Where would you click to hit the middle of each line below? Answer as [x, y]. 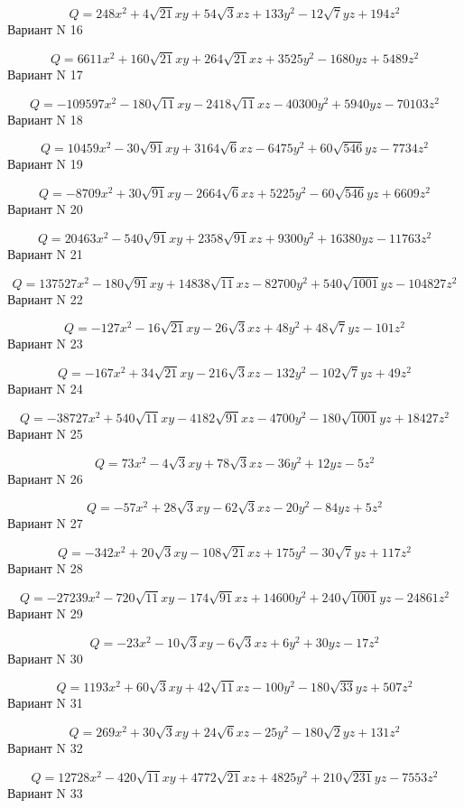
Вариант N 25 [45, 433]
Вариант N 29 [45, 613]
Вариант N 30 [45, 658]
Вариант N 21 [45, 253]
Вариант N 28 [45, 568]
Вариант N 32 [45, 748]
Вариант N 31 [45, 703]
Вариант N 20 [45, 209]
